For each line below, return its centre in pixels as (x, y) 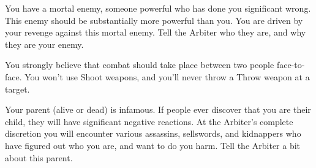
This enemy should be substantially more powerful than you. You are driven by (154, 20)
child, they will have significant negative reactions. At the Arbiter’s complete (149, 121)
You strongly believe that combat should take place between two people (140, 65)
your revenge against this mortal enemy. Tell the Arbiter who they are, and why (156, 32)
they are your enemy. (44, 44)
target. (17, 89)
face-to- (291, 65)
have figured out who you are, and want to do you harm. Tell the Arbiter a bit (153, 145)
